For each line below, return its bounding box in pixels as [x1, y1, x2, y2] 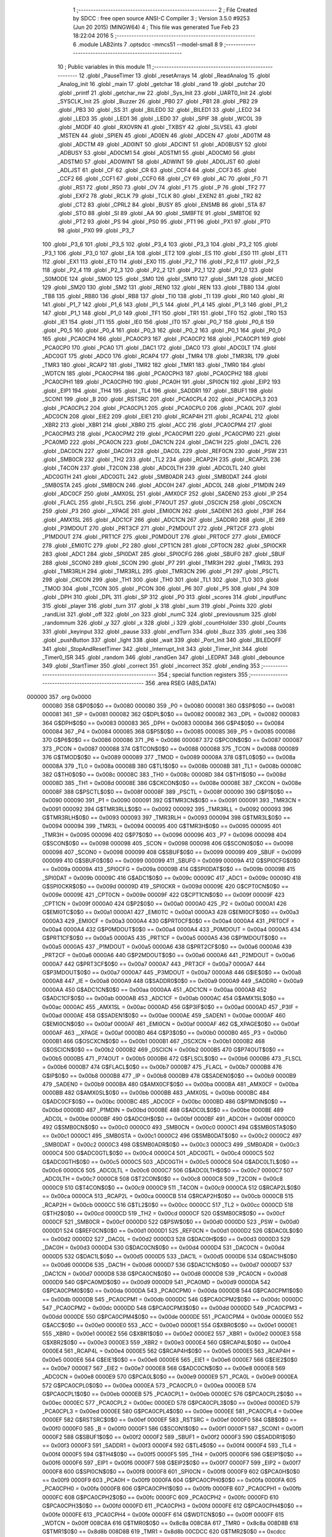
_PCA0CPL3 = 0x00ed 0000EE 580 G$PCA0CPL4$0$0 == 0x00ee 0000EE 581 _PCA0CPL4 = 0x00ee [42, 1407, 303, 1415]
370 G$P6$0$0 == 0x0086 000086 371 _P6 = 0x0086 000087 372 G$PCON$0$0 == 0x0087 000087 [42, 737, 302, 744]
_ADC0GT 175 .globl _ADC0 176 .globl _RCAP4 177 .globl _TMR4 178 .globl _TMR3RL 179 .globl [42, 352, 280, 360]
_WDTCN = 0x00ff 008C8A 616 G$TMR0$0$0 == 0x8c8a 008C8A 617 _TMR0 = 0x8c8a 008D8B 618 [42, 1519, 299, 1527]
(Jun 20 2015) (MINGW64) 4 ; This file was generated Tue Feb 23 [73, 23, 239, 31]
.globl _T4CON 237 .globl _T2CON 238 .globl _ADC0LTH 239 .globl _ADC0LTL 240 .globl [42, 464, 266, 472]
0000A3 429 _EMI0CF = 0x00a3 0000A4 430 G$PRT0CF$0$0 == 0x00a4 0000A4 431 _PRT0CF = [42, 917, 295, 925]
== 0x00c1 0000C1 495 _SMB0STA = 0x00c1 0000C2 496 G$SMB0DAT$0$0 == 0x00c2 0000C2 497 [42, 1132, 302, 1140]
